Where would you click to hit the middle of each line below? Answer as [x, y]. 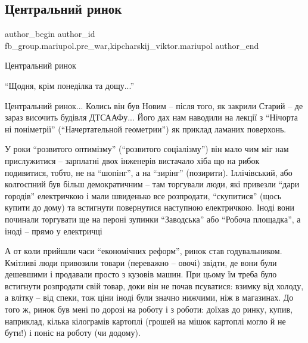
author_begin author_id [50, 34]
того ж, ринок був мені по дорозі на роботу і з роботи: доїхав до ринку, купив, [149, 309]
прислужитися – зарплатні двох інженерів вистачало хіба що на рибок [132, 160]
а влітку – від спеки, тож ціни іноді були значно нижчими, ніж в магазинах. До [149, 297]
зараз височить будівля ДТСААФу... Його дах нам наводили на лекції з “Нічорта [151, 117]
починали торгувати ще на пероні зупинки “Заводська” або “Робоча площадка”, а [153, 219]
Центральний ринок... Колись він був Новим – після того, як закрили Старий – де [154, 105]
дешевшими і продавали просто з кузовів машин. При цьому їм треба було [141, 274]
